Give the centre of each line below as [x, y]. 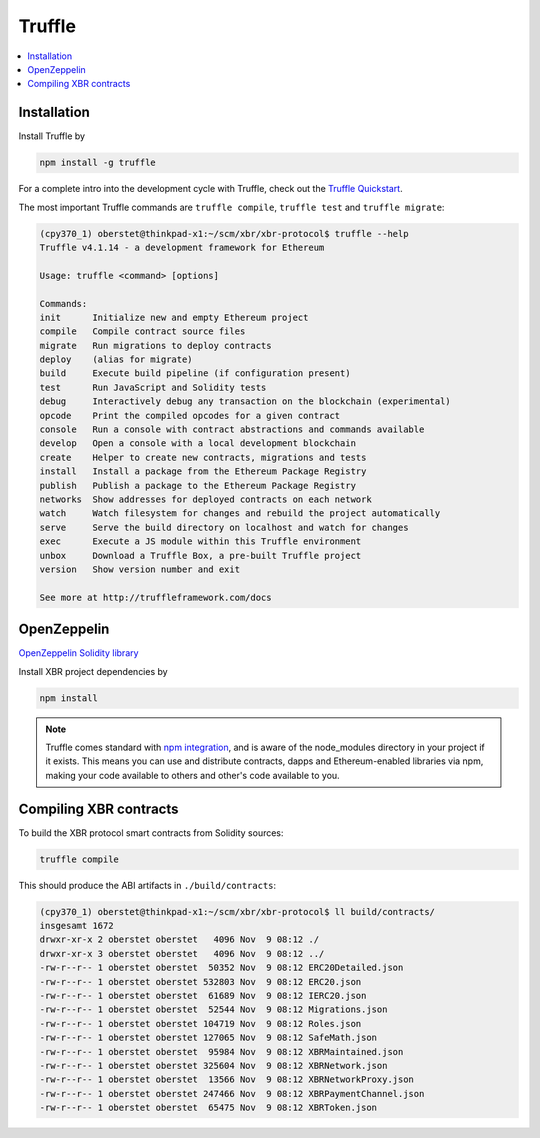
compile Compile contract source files [142, 331]
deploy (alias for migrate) [116, 359]
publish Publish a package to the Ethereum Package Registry [198, 485]
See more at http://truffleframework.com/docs [155, 597]
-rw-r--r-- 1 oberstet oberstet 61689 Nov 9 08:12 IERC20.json [203, 995]
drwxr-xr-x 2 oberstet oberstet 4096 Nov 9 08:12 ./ [179, 939]
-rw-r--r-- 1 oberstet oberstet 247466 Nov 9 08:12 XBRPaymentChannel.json [232, 1093]
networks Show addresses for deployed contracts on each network [205, 499]
